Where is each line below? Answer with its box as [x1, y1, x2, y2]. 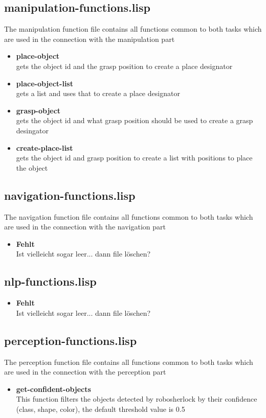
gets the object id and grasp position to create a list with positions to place [16, 152, 253, 163]
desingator [16, 125, 49, 135]
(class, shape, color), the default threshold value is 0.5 [16, 403, 185, 414]
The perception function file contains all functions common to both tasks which [4, 356, 253, 367]
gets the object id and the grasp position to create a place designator [16, 60, 233, 71]
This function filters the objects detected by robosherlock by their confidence [16, 393, 257, 404]
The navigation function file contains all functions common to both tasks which [4, 211, 253, 222]
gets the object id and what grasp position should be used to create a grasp [16, 115, 253, 126]
